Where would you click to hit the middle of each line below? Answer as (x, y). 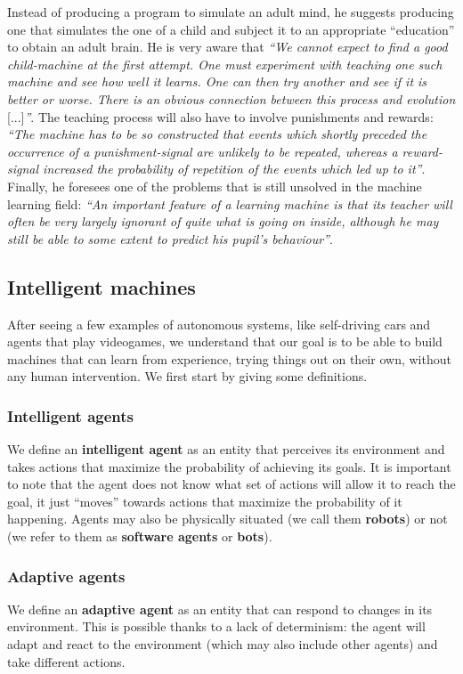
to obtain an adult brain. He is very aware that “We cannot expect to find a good (227, 47)
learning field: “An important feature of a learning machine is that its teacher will (230, 203)
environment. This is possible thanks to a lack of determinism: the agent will (216, 626)
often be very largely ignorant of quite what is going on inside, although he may (223, 221)
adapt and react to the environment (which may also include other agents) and (223, 644)
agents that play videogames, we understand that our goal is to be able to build (225, 341)
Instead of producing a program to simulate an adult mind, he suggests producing (231, 12)
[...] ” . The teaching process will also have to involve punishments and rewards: (220, 116)
